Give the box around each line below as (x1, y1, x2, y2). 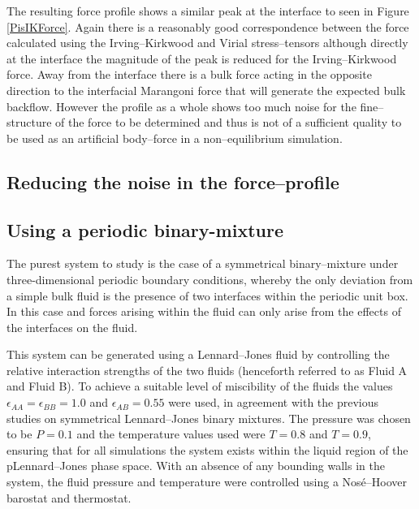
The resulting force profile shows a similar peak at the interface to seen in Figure (6, 2, 409, 19)
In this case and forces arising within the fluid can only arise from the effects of (6, 303, 401, 320)
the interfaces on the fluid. (6, 318, 138, 335)
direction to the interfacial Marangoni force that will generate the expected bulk (6, 81, 406, 98)
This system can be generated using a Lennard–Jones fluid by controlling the (6, 346, 390, 363)
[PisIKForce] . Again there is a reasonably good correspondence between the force (6, 18, 409, 35)
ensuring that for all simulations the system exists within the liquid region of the (6, 441, 408, 458)
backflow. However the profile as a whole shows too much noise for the (6, 97, 356, 114)
